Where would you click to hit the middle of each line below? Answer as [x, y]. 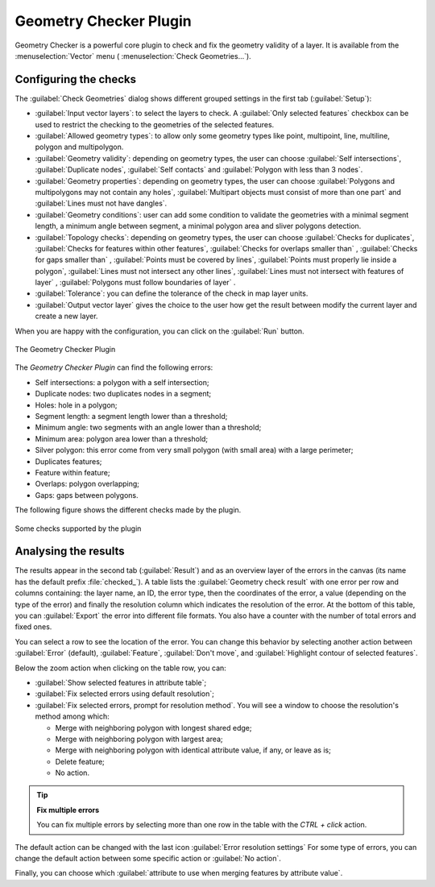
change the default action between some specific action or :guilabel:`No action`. [148, 859]
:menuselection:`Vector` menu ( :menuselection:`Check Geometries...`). [133, 56]
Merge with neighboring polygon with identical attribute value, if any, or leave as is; [193, 750]
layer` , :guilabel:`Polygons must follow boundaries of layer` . [135, 283]
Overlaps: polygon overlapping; [87, 484]
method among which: [72, 716]
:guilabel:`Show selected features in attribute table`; [121, 682]
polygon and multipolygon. [79, 147]
